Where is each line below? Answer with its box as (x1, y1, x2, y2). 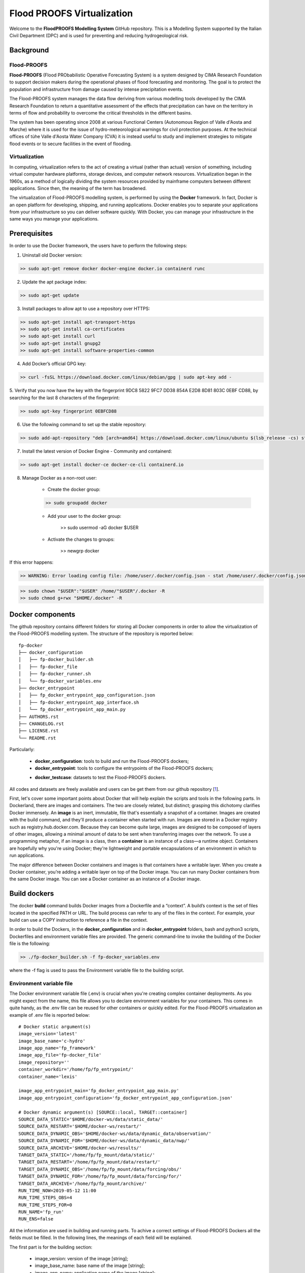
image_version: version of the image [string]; (35, 1256, 129, 1262)
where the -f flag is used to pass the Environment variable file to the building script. (9, 967, 185, 974)
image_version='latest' (18, 1031, 78, 1037)
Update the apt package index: (22, 279, 87, 285)
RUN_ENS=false (18, 1216, 53, 1222)
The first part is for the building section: (9, 1244, 93, 1250)
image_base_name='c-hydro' (18, 1038, 86, 1044)
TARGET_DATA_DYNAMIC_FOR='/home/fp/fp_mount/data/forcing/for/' (18, 1174, 182, 1179)
